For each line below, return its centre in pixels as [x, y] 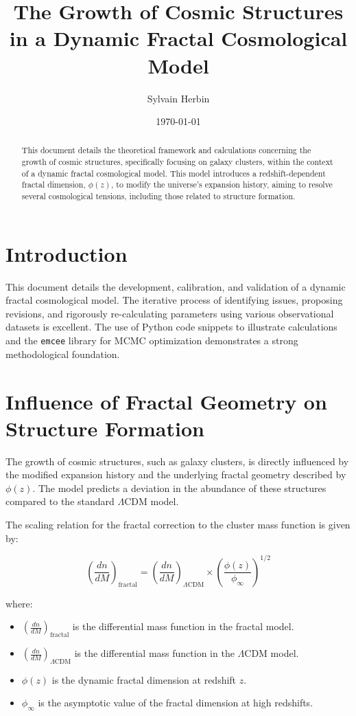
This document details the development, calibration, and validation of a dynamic [176, 286]
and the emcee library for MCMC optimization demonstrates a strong [152, 340]
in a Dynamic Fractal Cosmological [178, 38]
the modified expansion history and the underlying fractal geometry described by [176, 474]
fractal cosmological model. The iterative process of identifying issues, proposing [174, 300]
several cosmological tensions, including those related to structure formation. [158, 196]
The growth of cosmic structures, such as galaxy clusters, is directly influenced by [177, 461]
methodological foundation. [63, 354]
